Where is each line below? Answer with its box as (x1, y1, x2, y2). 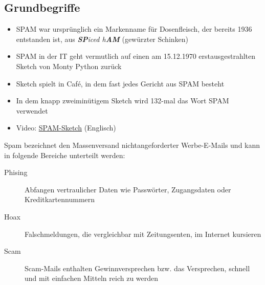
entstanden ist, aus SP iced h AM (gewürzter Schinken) (16, 33, 189, 44)
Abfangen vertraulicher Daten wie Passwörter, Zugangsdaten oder (25, 184, 231, 194)
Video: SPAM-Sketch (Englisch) (16, 122, 116, 133)
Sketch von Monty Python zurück (16, 60, 122, 71)
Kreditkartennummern (25, 194, 95, 205)
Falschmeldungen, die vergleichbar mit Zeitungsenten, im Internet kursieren (25, 228, 261, 239)
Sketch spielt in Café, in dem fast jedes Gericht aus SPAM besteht (16, 78, 225, 89)
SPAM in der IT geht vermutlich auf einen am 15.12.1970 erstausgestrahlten (16, 51, 256, 61)
